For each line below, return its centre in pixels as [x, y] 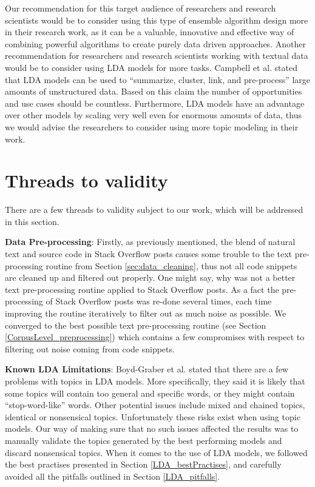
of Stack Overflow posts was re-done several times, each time [159, 301]
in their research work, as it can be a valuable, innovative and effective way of [150, 32]
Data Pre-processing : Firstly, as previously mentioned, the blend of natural [150, 242]
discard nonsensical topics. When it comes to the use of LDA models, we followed [156, 452]
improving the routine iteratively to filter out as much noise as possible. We [146, 313]
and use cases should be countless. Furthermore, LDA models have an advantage [155, 103]
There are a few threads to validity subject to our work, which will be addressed [154, 210]
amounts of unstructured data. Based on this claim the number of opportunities [154, 91]
